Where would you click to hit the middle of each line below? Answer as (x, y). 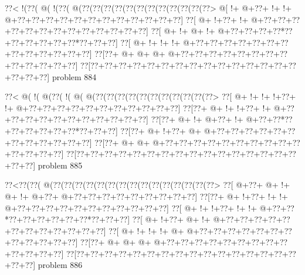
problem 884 (74, 76)
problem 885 (60, 165)
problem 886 (60, 265)
